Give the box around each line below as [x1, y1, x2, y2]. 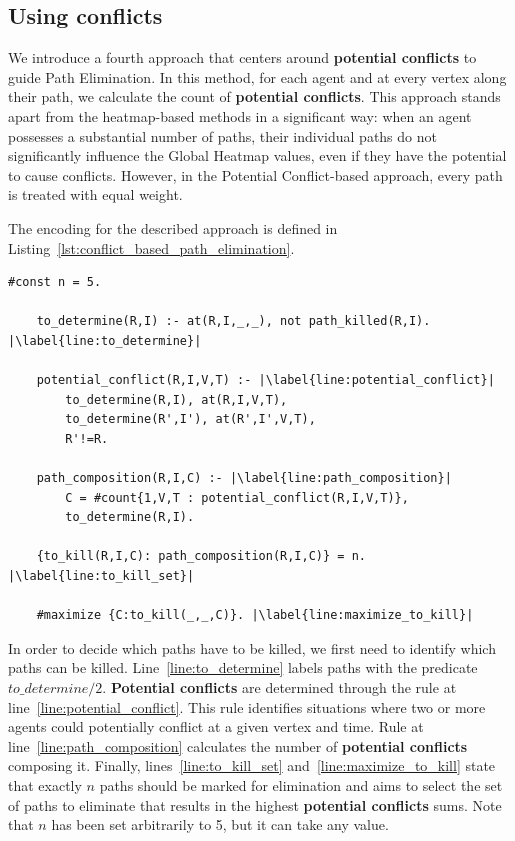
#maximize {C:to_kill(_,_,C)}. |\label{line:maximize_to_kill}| [36, 608, 474, 623]
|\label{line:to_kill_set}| [8, 569, 195, 584]
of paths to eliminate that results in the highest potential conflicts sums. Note [8, 794, 502, 815]
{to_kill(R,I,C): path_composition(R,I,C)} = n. [36, 549, 366, 564]
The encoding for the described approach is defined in [8, 217, 338, 238]
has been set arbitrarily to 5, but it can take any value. [51, 814, 389, 835]
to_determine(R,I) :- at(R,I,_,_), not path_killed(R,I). [36, 314, 431, 329]
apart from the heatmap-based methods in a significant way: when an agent [8, 105, 472, 126]
